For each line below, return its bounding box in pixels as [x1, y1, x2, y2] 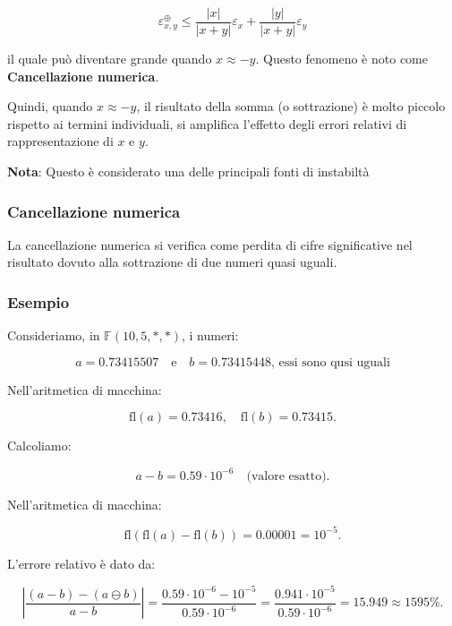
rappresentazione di [7, 132, 114, 150]
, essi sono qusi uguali [270, 356, 390, 369]
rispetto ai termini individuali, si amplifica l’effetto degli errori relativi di [7, 114, 407, 133]
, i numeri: [181, 326, 239, 345]
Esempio [7, 290, 70, 313]
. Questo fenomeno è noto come [255, 49, 428, 68]
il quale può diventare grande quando [7, 49, 212, 68]
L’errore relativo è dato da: [7, 553, 156, 572]
